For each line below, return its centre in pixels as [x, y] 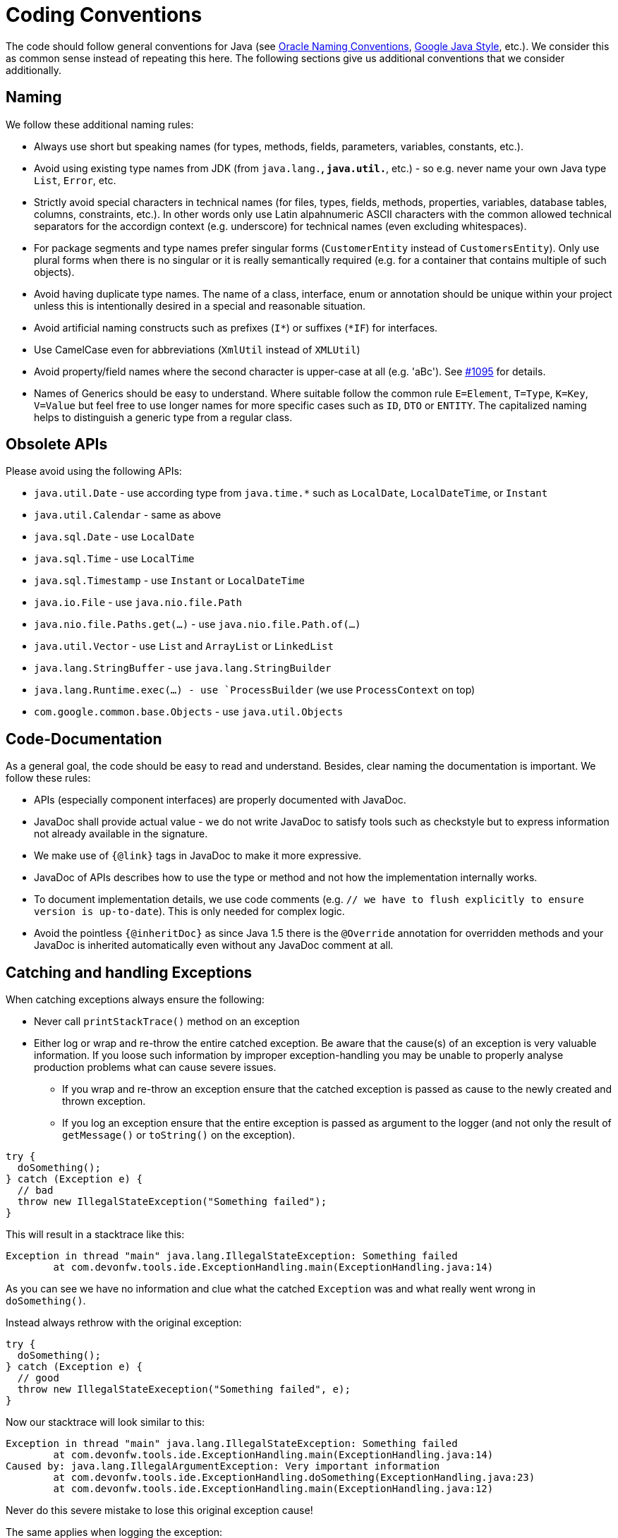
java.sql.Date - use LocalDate [114, 537]
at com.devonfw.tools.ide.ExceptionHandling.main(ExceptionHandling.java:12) [273, 1489]
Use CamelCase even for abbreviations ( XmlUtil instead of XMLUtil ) [197, 349]
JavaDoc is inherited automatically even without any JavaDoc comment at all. [214, 945]
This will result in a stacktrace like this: [95, 1235]
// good [38, 1378]
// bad [35, 1191]
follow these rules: [48, 778]
